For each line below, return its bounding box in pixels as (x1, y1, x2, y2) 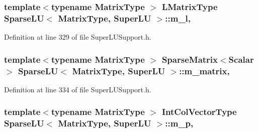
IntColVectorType (161, 105, 237, 118)
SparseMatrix (161, 53, 218, 65)
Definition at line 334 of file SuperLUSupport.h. (4, 84, 151, 94)
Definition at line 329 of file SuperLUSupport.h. (4, 32, 151, 42)
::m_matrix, (179, 64, 230, 77)
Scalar (228, 53, 254, 65)
